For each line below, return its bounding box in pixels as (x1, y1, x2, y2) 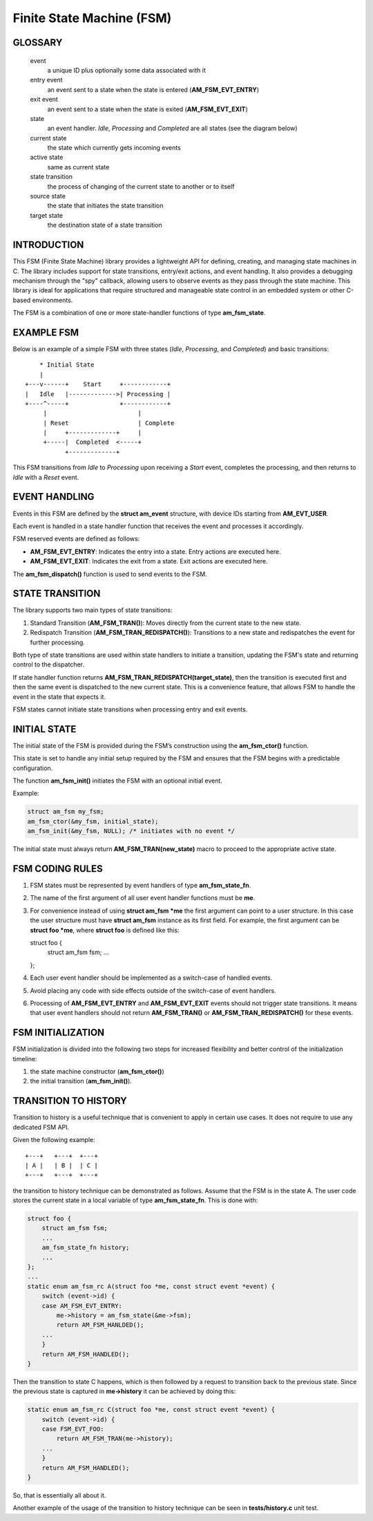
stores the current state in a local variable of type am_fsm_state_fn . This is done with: (12, 1196, 258, 1204)
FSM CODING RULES (12, 863, 103, 875)
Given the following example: (12, 1136, 96, 1144)
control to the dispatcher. (12, 660, 84, 669)
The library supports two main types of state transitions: (12, 606, 173, 615)
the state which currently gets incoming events (47, 144, 181, 152)
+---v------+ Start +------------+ (25, 380, 171, 389)
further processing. (30, 638, 86, 646)
